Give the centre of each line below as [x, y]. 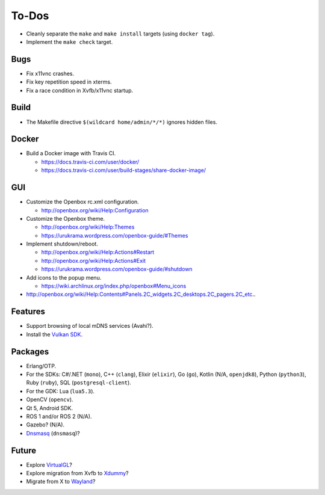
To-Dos [30, 16]
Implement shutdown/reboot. [62, 244]
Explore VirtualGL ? [49, 465]
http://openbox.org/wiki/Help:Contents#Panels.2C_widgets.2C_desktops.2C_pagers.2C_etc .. [141, 294]
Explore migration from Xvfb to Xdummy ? [77, 473]
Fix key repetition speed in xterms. [69, 82]
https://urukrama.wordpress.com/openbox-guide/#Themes [115, 235]
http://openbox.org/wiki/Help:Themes [88, 227]
